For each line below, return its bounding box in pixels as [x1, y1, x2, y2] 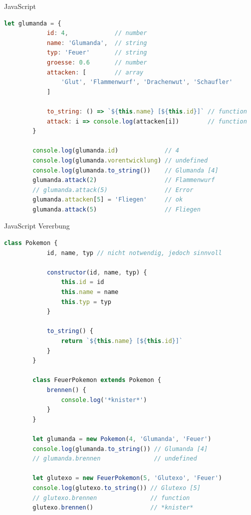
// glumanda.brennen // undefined [32, 455, 197, 462]
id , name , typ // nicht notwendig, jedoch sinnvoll [46, 249, 222, 256]
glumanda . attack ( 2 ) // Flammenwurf [32, 176, 215, 184]
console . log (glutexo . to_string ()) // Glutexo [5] [32, 484, 201, 491]
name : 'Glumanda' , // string [46, 39, 147, 46]
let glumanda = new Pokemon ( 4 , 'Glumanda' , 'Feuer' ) [32, 435, 212, 442]
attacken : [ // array [46, 68, 144, 76]
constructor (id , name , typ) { [46, 268, 147, 276]
